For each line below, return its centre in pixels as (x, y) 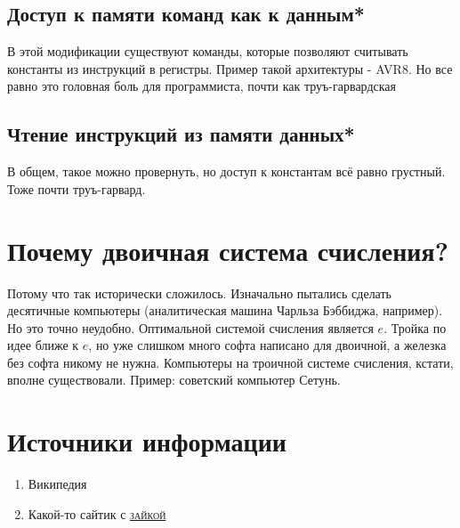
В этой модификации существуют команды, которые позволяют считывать (208, 51)
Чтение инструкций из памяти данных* (181, 134)
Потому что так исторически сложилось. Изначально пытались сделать (199, 292)
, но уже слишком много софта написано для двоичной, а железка (267, 345)
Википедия (57, 484)
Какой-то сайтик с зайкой (97, 513)
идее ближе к (43, 345)
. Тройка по (415, 327)
